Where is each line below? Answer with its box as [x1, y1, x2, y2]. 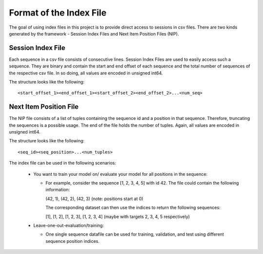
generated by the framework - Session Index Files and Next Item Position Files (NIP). [9, 31, 179, 36]
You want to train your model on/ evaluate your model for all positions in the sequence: [33, 171, 208, 177]
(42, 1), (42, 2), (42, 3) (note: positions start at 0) [45, 196, 144, 202]
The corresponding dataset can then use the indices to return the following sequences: [45, 204, 221, 211]
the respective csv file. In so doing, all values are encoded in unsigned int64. [9, 70, 163, 76]
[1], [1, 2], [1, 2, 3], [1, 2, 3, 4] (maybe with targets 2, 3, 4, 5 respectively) [45, 214, 190, 220]
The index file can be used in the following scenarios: [9, 160, 116, 166]
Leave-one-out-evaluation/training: [33, 222, 104, 228]
